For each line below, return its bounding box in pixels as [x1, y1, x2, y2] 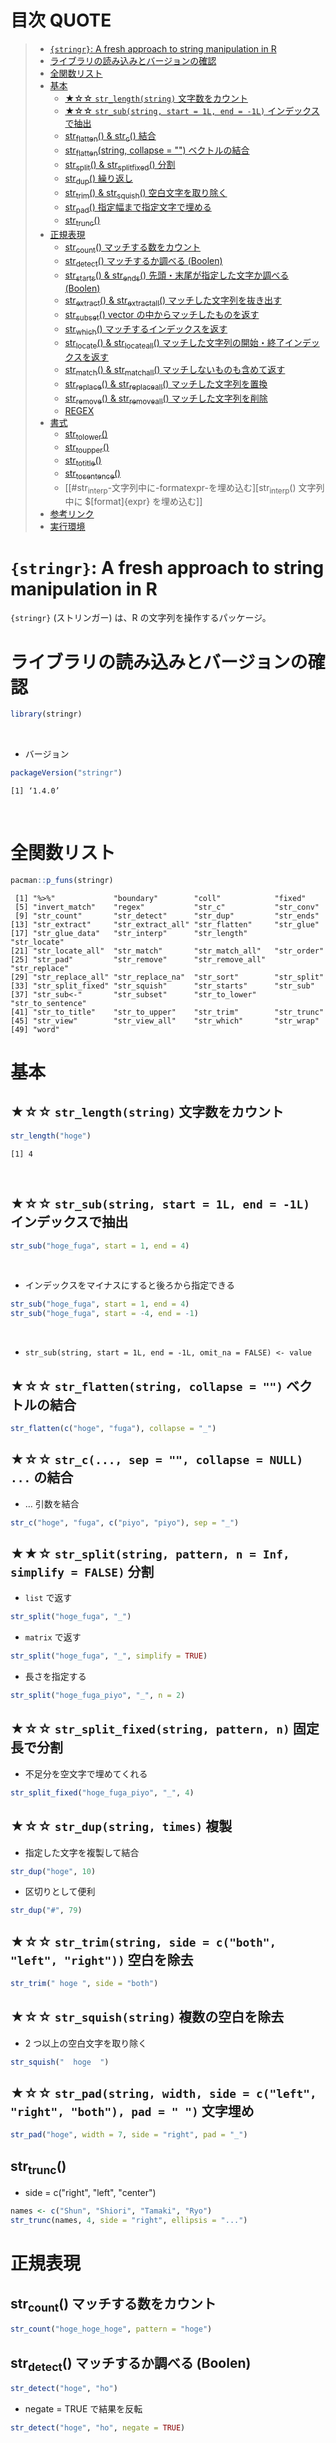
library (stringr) [10, 709, 83, 720]
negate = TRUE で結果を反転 [24, 2403, 143, 2415]
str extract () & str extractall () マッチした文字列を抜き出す [64, 294, 283, 308]
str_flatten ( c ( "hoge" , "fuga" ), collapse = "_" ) [10, 1424, 217, 1434]
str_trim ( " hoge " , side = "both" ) [10, 1979, 159, 1989]
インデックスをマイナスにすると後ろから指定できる [24, 1279, 235, 1291]
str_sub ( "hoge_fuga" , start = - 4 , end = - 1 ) [10, 1309, 199, 1319]
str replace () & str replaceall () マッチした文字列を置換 [64, 377, 268, 392]
